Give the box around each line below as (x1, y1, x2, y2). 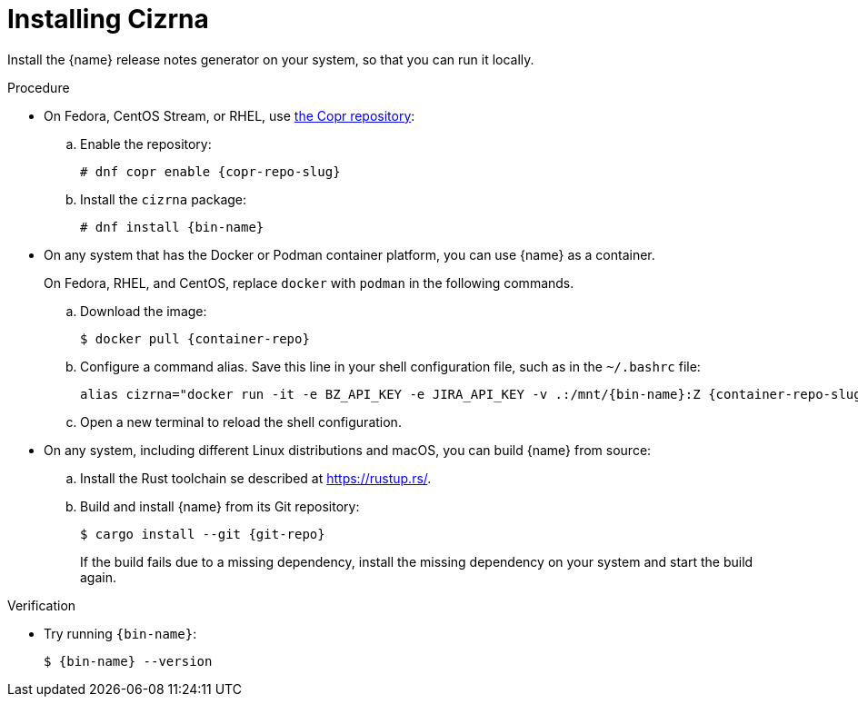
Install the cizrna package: (80, 191, 247, 207)
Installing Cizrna (7, 4, 209, 35)
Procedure (7, 79, 70, 95)
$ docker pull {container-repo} (80, 331, 310, 346)
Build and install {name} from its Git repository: (80, 498, 360, 514)
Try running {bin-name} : (44, 625, 197, 641)
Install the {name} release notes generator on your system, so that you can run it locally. (7, 51, 534, 67)
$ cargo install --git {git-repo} (80, 526, 325, 541)
